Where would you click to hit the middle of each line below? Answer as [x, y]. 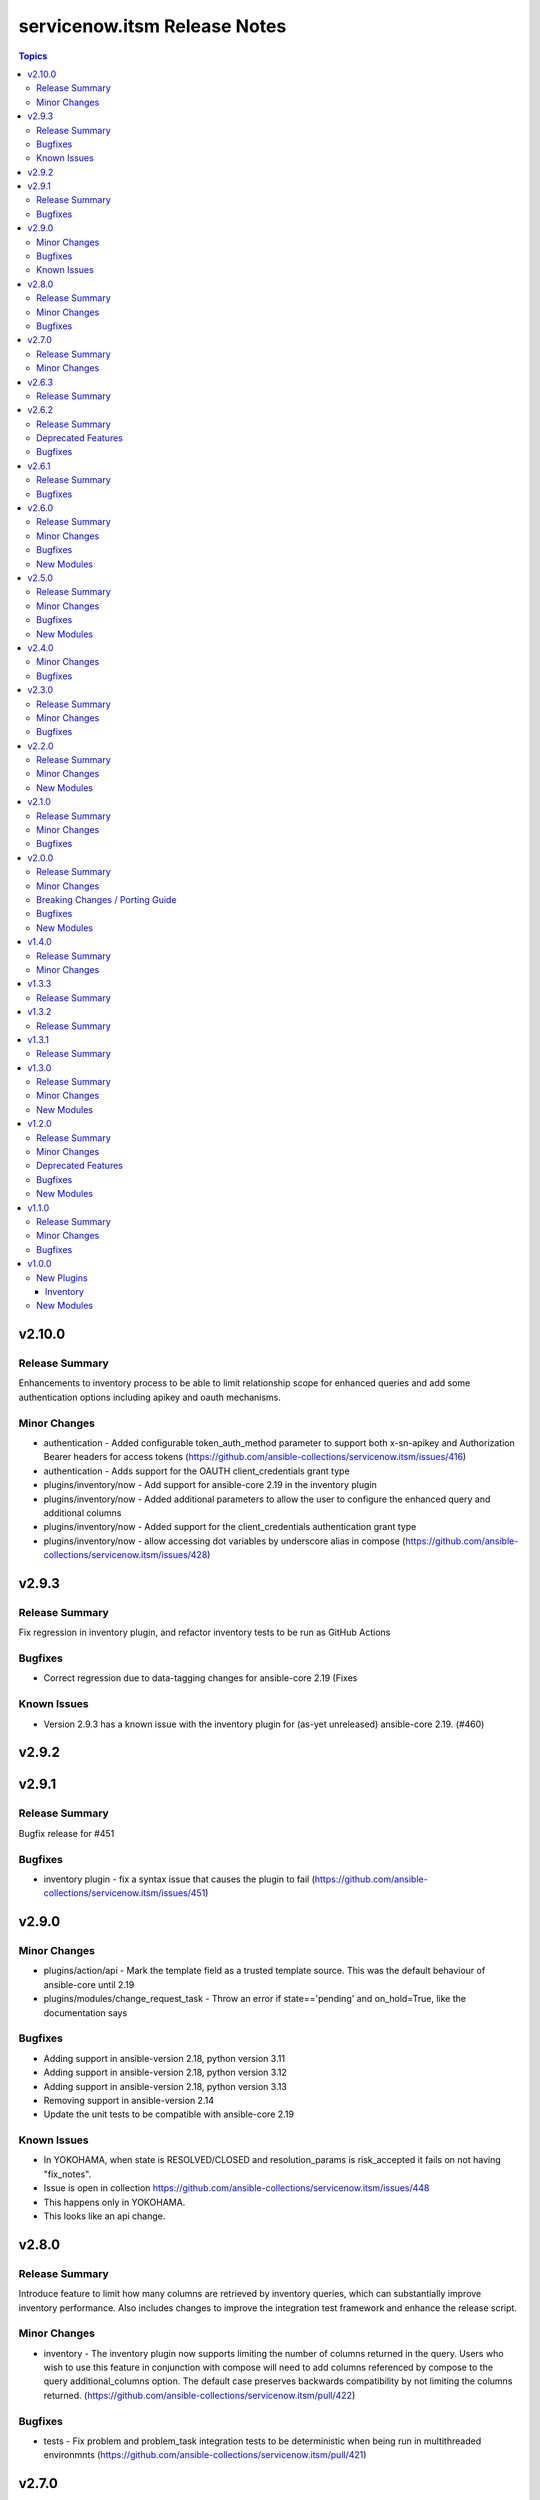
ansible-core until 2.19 [89, 1984]
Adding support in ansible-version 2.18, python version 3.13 [165, 2086]
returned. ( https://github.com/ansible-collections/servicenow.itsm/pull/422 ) [199, 2395]
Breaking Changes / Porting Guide [106, 899]
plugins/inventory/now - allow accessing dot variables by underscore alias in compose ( [224, 1541]
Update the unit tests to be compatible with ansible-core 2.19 [169, 2114]
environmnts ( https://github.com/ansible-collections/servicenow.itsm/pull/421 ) [205, 2455]
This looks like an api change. [104, 2216]
